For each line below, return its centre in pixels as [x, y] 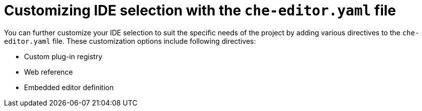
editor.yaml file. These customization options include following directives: [130, 41]
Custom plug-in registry [63, 56]
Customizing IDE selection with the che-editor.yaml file [200, 10]
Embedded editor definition [69, 87]
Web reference [49, 72]
